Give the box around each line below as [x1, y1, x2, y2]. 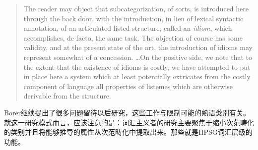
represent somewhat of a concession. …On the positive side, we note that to [23, 51, 252, 62]
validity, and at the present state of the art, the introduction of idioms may [23, 42, 253, 52]
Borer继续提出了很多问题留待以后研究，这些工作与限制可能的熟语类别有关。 [4, 107, 251, 117]
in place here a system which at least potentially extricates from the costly [23, 71, 251, 82]
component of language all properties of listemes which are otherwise [23, 81, 233, 91]
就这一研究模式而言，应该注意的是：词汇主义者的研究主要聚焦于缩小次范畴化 [4, 117, 254, 127]
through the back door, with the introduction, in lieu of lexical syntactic [23, 13, 244, 23]
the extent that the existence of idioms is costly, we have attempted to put [23, 61, 251, 72]
